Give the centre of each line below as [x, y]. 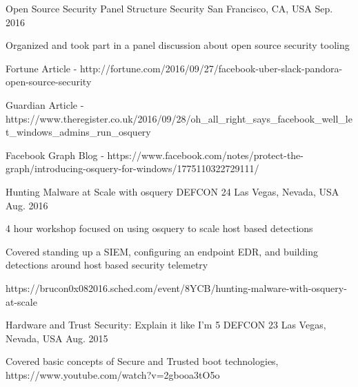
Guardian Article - [45, 104]
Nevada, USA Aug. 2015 [57, 338]
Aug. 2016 [27, 205]
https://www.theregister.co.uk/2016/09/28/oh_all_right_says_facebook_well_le [179, 118]
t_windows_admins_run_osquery [78, 132]
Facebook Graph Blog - [55, 155]
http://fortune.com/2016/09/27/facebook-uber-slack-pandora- [211, 68]
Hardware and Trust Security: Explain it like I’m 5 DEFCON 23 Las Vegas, [166, 325]
